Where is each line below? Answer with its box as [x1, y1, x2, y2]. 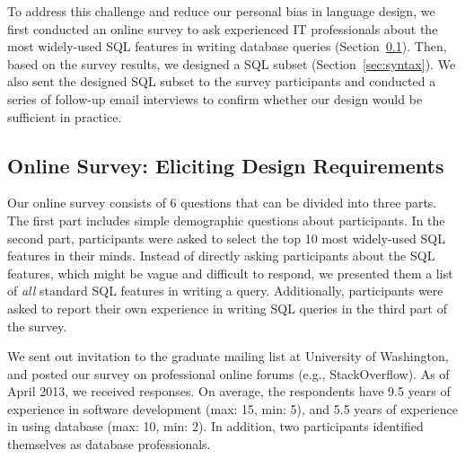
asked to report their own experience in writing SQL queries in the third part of [7, 298, 447, 317]
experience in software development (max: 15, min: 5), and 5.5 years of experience [7, 399, 458, 418]
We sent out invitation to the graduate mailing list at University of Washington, [7, 347, 449, 366]
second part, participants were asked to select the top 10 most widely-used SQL [7, 228, 445, 247]
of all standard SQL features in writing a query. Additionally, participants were [7, 281, 443, 300]
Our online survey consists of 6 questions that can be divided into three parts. [7, 193, 437, 212]
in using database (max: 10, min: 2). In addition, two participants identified [7, 417, 424, 436]
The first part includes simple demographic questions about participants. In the [7, 210, 445, 229]
